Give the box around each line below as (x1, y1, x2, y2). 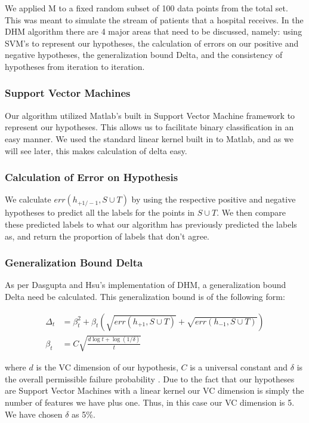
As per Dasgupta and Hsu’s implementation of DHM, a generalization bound (5, 278, 286, 291)
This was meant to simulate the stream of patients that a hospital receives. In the (5, 13, 304, 26)
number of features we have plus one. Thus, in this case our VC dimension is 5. (5, 396, 295, 408)
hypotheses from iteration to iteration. (5, 60, 145, 72)
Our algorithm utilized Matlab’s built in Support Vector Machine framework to (5, 109, 295, 121)
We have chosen (5, 407, 63, 420)
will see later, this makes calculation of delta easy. (5, 144, 187, 157)
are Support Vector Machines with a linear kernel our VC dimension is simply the (5, 384, 304, 397)
